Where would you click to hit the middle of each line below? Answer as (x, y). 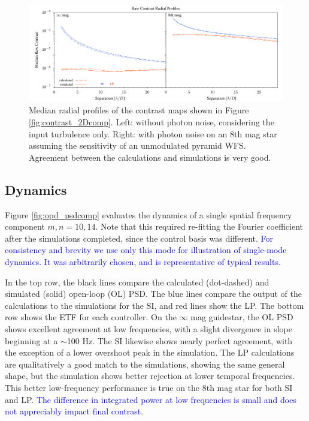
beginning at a (31, 340)
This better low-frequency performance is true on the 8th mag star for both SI (149, 387)
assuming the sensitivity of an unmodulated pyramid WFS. (137, 145)
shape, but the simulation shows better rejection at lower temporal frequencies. (150, 376)
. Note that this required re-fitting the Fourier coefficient (199, 226)
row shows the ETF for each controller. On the (91, 317)
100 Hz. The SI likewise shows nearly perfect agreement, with (180, 340)
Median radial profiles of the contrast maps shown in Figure (139, 110)
